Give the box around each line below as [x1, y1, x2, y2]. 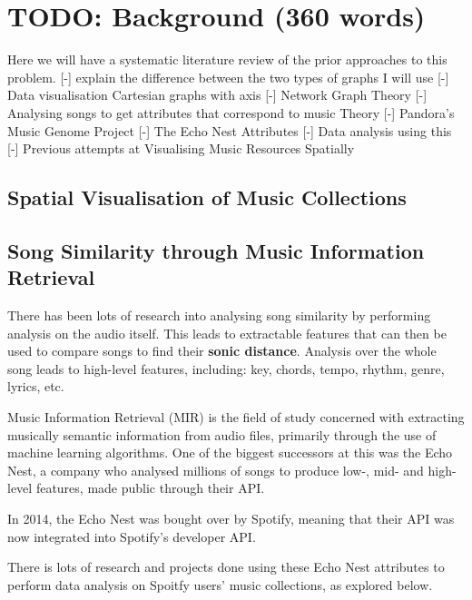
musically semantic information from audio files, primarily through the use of [7, 425, 437, 444]
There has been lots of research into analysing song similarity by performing [7, 306, 431, 325]
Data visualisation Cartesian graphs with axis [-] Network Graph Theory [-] [7, 85, 428, 104]
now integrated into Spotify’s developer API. [7, 526, 256, 546]
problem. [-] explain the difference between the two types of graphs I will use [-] [7, 67, 449, 86]
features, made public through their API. [35, 478, 265, 497]
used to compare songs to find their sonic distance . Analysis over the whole [7, 341, 437, 360]
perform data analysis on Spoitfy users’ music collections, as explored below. [7, 575, 433, 594]
